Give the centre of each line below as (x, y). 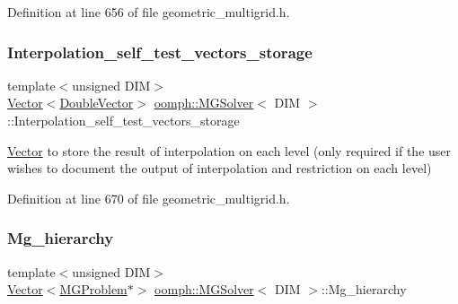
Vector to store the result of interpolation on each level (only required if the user (229, 150)
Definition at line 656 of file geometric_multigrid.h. (149, 12)
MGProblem (93, 289)
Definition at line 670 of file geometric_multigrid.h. (149, 198)
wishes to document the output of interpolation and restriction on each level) (220, 168)
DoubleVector (97, 103)
